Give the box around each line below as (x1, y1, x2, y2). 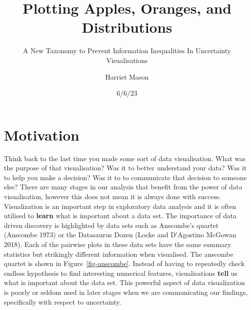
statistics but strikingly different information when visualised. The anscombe (4, 248, 233, 259)
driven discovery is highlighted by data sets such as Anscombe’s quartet (4, 220, 219, 230)
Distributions (82, 17, 172, 37)
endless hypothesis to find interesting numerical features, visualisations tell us (4, 268, 238, 278)
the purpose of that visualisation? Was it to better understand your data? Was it (4, 163, 247, 173)
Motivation (4, 124, 80, 145)
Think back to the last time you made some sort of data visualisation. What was (4, 153, 246, 163)
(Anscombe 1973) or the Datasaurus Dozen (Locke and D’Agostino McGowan (4, 229, 236, 240)
